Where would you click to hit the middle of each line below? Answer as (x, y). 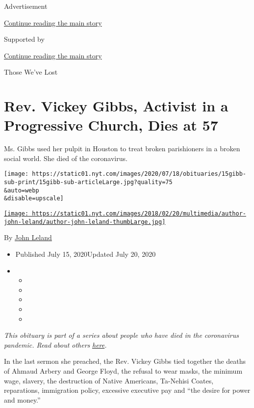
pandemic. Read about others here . (55, 344)
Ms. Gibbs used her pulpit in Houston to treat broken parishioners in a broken (122, 149)
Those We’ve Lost (31, 72)
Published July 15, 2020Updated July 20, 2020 (86, 254)
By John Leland (28, 237)
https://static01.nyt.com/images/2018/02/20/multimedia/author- (139, 214)
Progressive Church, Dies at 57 (111, 125)
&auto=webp (22, 190)
